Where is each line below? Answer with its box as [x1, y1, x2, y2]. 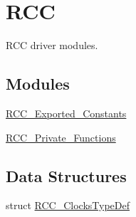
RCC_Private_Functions [6, 129, 116, 144]
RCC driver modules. [6, 38, 98, 53]
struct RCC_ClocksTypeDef [6, 198, 130, 213]
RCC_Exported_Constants [6, 105, 127, 120]
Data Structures [6, 164, 127, 186]
